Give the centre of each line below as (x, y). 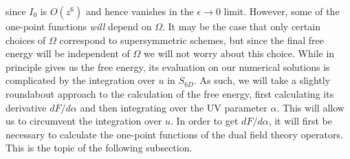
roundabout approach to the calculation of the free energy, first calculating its (170, 93)
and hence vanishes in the (140, 11)
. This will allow (310, 107)
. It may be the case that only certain (241, 26)
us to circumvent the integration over (84, 121)
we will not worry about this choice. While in (239, 53)
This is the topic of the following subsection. (99, 148)
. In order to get (204, 121)
